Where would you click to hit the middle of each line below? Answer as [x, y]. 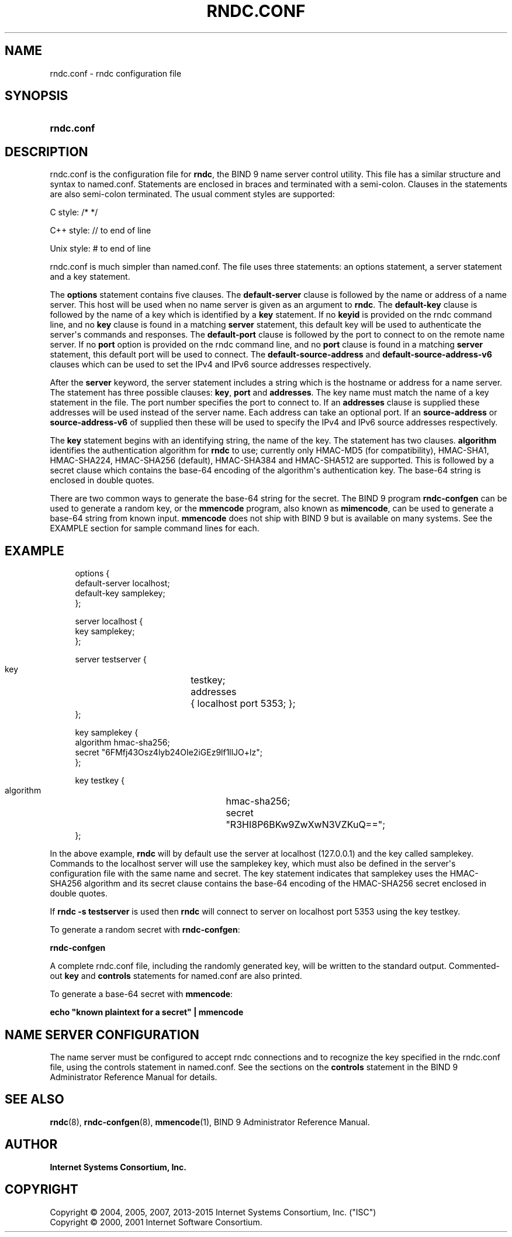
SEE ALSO [34, 1099]
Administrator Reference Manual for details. [134, 1077]
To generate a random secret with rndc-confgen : [145, 930]
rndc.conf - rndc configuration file [116, 73]
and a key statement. [90, 277]
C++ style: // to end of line [101, 231]
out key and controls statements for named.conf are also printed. [176, 976]
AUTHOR [31, 1145]
